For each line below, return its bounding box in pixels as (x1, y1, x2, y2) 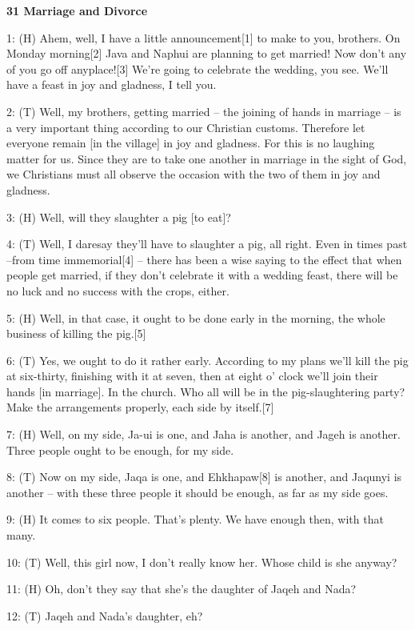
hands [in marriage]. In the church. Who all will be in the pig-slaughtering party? (6, 383, 405, 399)
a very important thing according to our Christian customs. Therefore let (6, 118, 365, 135)
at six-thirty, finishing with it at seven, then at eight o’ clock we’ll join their (6, 367, 378, 384)
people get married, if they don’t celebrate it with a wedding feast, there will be (6, 267, 398, 283)
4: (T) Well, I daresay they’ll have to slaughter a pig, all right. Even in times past (6, 235, 408, 252)
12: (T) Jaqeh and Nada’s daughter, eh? (6, 607, 203, 624)
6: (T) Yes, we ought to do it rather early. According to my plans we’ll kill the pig (6, 351, 409, 368)
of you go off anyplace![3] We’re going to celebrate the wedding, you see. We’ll (6, 60, 389, 77)
